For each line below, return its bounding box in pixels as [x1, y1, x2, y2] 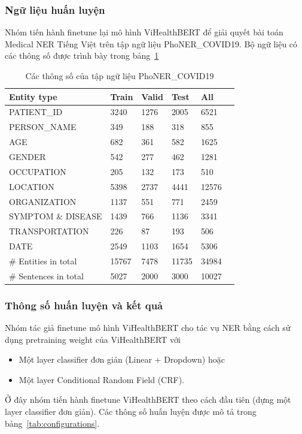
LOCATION [9, 180, 54, 192]
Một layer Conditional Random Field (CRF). [19, 373, 184, 385]
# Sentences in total [9, 269, 84, 282]
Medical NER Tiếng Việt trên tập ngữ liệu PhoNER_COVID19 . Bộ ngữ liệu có [5, 37, 298, 50]
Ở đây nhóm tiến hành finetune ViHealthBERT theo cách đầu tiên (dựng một [5, 393, 291, 406]
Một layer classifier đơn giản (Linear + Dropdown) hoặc [19, 353, 225, 366]
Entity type [9, 90, 57, 103]
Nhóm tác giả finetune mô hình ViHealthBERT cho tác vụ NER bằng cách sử [5, 321, 291, 334]
